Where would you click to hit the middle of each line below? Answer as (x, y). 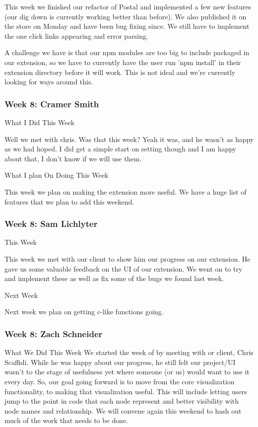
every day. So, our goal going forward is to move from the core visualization (120, 381)
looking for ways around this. (49, 82)
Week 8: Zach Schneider (54, 333)
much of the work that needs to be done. (66, 420)
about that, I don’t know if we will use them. (73, 158)
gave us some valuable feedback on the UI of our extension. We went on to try (124, 268)
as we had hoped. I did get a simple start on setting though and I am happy (121, 149)
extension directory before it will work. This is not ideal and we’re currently (120, 72)
